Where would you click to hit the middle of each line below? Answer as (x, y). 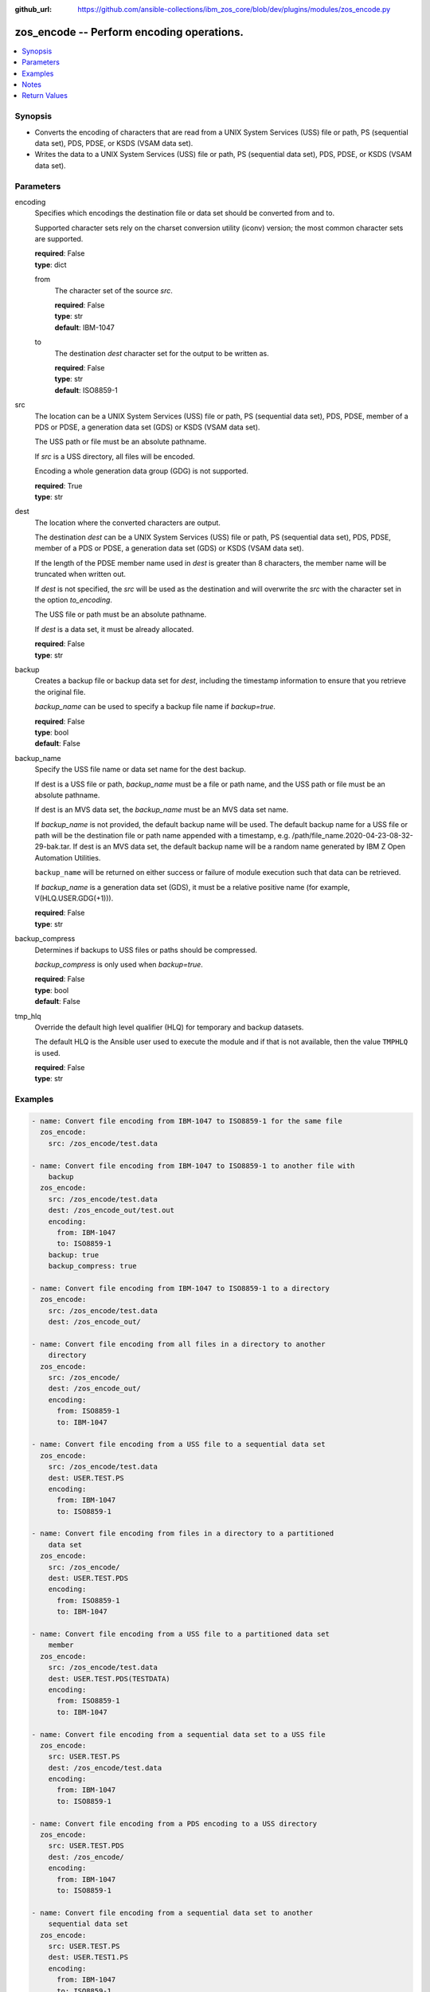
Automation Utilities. (68, 857)
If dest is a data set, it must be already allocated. (114, 629)
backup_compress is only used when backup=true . (119, 964)
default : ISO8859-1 (86, 390)
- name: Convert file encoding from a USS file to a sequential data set (178, 1445)
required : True (59, 485)
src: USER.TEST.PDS (86, 1846)
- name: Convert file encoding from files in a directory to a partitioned (183, 1533)
